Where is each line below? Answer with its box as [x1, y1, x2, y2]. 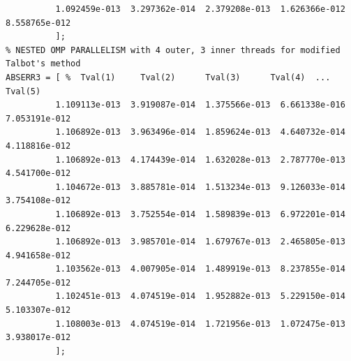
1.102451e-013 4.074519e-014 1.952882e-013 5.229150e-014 [55, 291, 345, 302]
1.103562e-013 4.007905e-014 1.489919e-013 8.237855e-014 [55, 264, 345, 274]
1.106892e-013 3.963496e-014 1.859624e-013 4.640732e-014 [55, 127, 345, 138]
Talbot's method [6, 59, 81, 69]
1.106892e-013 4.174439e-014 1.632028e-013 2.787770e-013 [55, 154, 345, 165]
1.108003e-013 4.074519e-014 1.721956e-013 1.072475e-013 [55, 318, 345, 329]
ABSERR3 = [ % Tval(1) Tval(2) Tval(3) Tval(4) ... [6, 72, 331, 82]
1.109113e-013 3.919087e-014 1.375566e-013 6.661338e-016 [55, 100, 345, 110]
